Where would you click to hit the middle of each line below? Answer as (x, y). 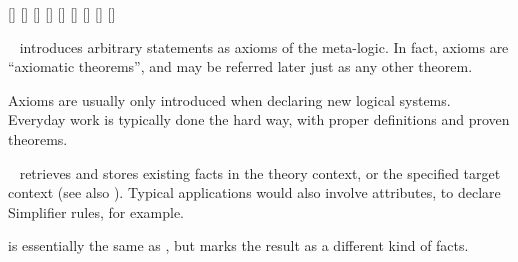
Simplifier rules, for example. (96, 211)
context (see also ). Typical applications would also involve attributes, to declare (254, 192)
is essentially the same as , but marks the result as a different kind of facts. (238, 245)
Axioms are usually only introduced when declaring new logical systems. (229, 99)
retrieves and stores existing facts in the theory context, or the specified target (260, 172)
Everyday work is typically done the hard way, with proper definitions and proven (259, 119)
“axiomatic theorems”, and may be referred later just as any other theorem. (240, 66)
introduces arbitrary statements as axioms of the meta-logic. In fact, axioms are (264, 46)
